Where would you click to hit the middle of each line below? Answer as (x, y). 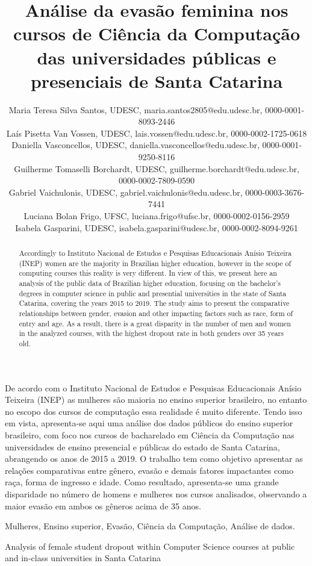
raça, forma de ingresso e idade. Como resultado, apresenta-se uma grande (142, 482)
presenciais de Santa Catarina (157, 80)
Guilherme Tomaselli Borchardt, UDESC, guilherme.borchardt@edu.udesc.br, (157, 168)
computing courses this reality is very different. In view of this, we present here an (148, 273)
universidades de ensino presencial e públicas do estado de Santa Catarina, (142, 446)
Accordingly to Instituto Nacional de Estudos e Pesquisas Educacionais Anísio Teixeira (155, 253)
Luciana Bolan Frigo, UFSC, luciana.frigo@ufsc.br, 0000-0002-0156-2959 (157, 216)
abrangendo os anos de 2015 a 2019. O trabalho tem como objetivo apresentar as (154, 459)
